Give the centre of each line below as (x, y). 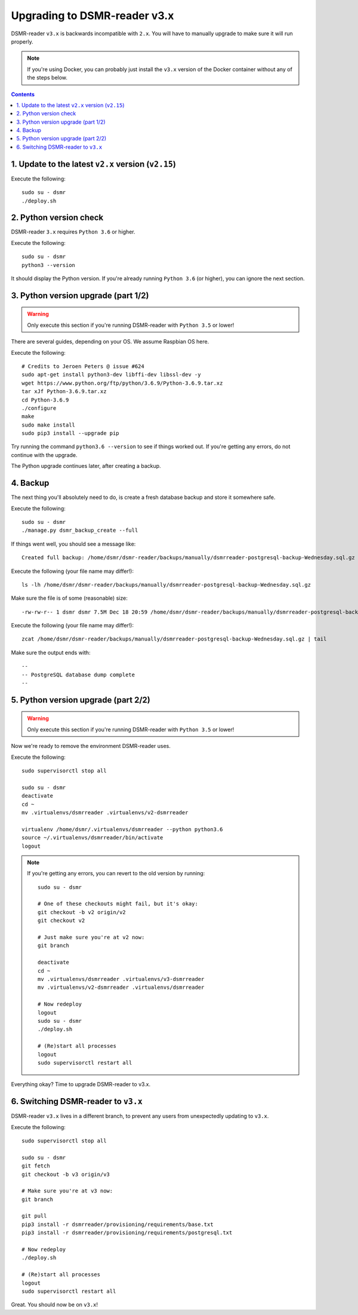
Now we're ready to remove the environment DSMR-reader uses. (91, 746)
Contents (23, 94)
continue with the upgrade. (44, 455)
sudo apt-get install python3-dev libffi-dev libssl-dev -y (111, 375)
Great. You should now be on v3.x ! (55, 1305)
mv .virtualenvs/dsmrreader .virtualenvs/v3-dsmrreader (121, 979)
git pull (34, 1216)
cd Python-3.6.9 (45, 400)
